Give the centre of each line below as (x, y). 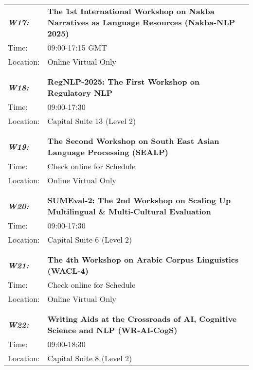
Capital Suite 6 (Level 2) (90, 239)
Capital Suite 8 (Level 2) (90, 358)
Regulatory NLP (80, 93)
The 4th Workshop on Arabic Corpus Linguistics (143, 259)
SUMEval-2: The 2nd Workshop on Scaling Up (139, 200)
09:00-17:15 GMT (77, 47)
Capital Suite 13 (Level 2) (92, 121)
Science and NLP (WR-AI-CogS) (112, 330)
